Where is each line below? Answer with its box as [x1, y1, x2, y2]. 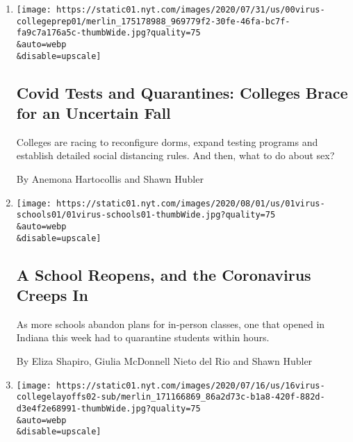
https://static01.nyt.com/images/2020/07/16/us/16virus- [56, 380, 325, 391]
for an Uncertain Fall [16, 102, 171, 124]
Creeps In [16, 284, 88, 306]
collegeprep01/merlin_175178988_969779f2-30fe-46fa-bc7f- [16, 16, 290, 26]
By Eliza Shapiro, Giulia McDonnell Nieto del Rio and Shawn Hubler [16, 354, 313, 368]
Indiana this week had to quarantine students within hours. [16, 330, 270, 345]
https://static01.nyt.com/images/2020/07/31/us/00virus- [56, 5, 325, 15]
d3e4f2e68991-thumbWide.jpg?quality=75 [16, 403, 201, 414]
